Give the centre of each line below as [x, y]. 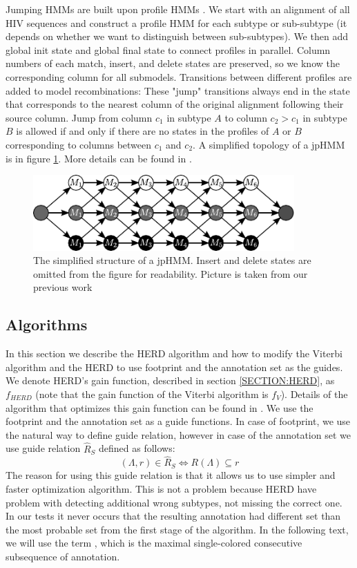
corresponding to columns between [79, 144]
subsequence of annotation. [63, 556]
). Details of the [314, 394]
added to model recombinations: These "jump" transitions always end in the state [178, 90]
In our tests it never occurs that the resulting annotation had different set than [173, 516]
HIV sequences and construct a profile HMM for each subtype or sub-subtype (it [176, 22]
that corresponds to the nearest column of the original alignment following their [175, 104]
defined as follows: [137, 448]
